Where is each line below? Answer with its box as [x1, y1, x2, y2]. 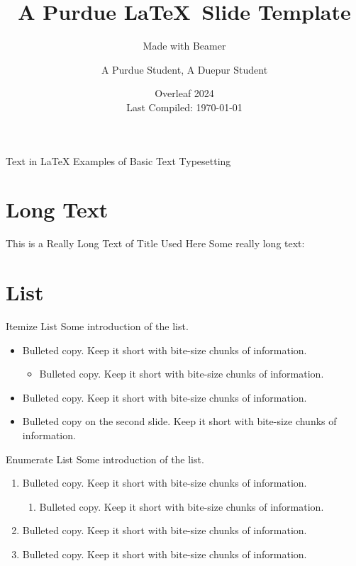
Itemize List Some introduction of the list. [6, 318, 189, 333]
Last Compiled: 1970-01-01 [126, 99, 243, 114]
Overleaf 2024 [155, 86, 214, 101]
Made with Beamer [143, 38, 226, 53]
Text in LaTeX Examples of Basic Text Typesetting [6, 153, 231, 168]
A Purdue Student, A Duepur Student [101, 62, 268, 77]
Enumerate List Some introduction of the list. [6, 451, 204, 466]
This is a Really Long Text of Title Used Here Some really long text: [6, 236, 305, 251]
